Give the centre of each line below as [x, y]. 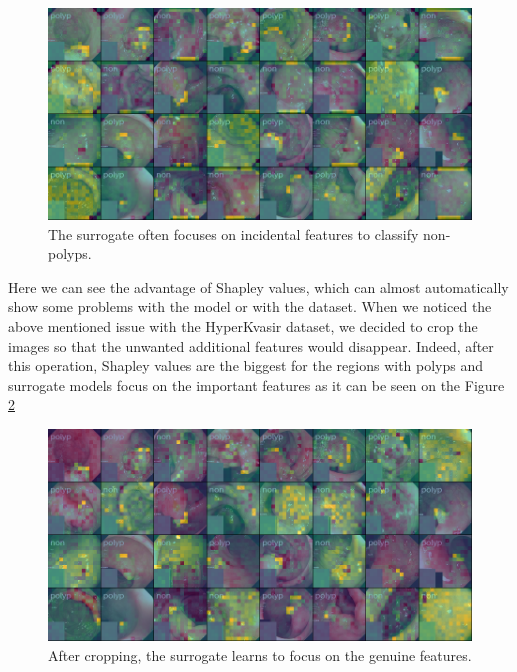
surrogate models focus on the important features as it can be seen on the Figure [256, 384]
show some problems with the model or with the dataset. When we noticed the [250, 306]
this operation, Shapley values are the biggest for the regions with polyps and [246, 365]
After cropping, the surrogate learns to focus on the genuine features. [260, 654]
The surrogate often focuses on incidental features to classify [233, 233]
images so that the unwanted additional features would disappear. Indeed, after [251, 345]
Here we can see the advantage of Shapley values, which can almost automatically [258, 286]
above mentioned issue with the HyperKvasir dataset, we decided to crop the [243, 325]
